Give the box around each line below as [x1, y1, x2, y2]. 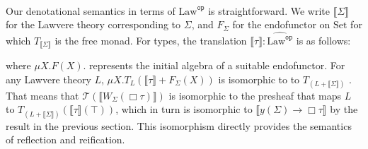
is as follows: [296, 32, 351, 47]
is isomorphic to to [218, 71, 300, 86]
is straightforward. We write [208, 3, 330, 18]
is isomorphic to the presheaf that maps [168, 88, 342, 102]
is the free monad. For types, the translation [54, 32, 247, 47]
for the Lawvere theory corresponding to [6, 17, 181, 32]
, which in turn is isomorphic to [115, 102, 253, 117]
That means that [6, 88, 79, 102]
